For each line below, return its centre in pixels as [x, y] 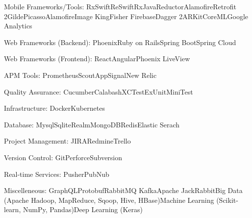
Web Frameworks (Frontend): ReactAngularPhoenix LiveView [97, 59]
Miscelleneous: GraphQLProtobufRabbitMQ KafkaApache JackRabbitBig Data [123, 190]
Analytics [18, 26]
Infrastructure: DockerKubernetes [54, 108]
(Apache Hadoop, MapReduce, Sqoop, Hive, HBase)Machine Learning [109, 200]
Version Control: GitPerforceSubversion [63, 157]
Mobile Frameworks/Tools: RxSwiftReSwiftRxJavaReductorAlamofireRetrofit [120, 6]
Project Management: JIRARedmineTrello [67, 141]
